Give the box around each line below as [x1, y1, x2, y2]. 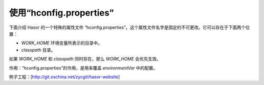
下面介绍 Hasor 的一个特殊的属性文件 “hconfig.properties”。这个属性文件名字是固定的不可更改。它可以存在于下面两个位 [9, 24, 250, 30]
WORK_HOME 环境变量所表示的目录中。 [21, 40, 102, 46]
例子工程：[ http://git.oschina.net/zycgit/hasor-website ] [9, 74, 120, 80]
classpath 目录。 [21, 47, 56, 53]
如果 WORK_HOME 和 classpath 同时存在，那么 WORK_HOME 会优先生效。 [9, 56, 161, 62]
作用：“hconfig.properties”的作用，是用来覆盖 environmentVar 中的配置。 [9, 65, 158, 71]
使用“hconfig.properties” [9, 7, 114, 18]
